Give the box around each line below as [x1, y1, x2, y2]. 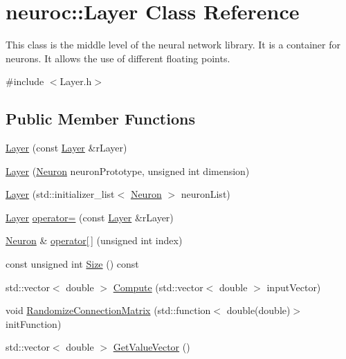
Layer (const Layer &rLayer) [6, 140, 127, 155]
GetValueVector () [113, 340, 190, 354]
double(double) [226, 303, 291, 317]
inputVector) [266, 279, 321, 294]
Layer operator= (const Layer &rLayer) [6, 210, 174, 224]
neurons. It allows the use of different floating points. [6, 50, 230, 65]
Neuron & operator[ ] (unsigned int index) [6, 233, 183, 248]
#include [6, 74, 44, 89]
